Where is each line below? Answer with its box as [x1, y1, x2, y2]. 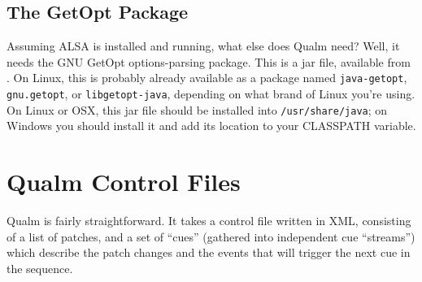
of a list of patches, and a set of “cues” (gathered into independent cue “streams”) [7, 228, 415, 245]
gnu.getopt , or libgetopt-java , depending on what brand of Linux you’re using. [7, 85, 415, 102]
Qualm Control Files [7, 165, 241, 198]
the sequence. [7, 259, 73, 276]
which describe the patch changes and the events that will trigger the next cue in [7, 244, 411, 261]
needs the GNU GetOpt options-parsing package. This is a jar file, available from [7, 53, 411, 70]
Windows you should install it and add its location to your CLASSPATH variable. [7, 117, 416, 134]
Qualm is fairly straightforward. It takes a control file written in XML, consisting [7, 212, 411, 229]
